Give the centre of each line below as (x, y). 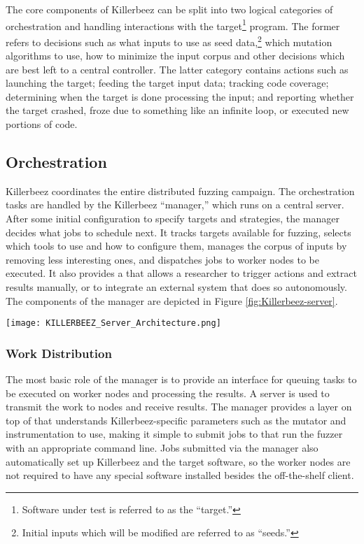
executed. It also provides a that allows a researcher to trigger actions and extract (181, 273)
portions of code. (42, 124)
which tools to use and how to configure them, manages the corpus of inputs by (176, 246)
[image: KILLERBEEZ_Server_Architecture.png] (113, 323)
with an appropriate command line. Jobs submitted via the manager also (162, 448)
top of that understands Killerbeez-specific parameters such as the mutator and (176, 420)
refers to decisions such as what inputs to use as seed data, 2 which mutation (169, 41)
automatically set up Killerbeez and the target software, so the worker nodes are (178, 461)
